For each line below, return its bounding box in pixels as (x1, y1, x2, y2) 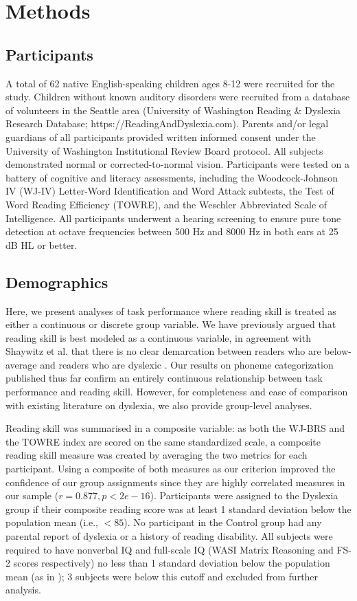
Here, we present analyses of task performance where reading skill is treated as (5, 303, 336, 318)
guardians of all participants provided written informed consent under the (5, 129, 316, 144)
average (5, 357, 37, 371)
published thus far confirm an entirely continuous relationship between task (5, 371, 323, 385)
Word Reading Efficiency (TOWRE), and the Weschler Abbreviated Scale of (5, 197, 327, 211)
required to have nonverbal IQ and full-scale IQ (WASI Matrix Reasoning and (5, 542, 334, 556)
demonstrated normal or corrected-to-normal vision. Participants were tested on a (5, 157, 349, 171)
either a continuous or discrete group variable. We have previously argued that (5, 317, 336, 331)
